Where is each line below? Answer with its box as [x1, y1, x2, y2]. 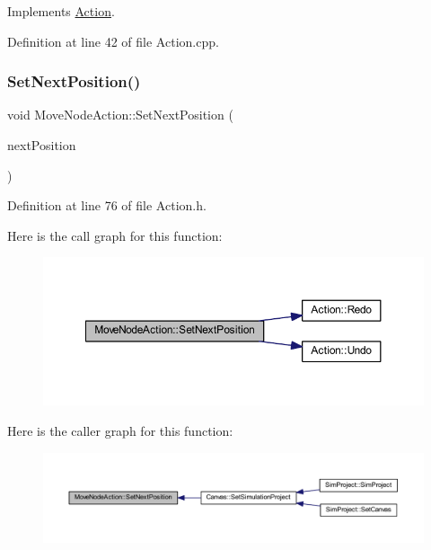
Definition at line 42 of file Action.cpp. [7, 31, 219, 50]
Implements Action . [7, 2, 115, 20]
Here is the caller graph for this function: [7, 421, 233, 439]
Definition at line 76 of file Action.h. [7, 196, 207, 215]
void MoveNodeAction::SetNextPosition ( [7, 105, 233, 124]
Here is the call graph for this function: [7, 226, 223, 244]
